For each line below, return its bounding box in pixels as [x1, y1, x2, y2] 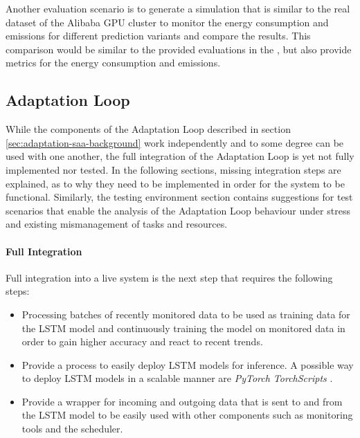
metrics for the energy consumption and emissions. [6, 55, 221, 70]
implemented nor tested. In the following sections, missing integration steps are [6, 162, 341, 176]
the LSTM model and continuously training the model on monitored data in [21, 320, 345, 335]
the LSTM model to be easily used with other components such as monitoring [21, 408, 353, 422]
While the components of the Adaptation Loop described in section [6, 122, 291, 136]
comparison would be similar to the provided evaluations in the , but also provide [6, 42, 352, 56]
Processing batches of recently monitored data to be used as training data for [21, 307, 350, 321]
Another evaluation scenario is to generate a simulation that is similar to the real [6, 1, 350, 15]
